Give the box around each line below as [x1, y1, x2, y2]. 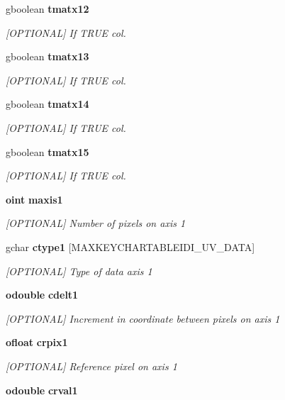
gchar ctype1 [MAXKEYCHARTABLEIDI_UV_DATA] [6, 239, 255, 254]
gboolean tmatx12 [6, 1, 89, 16]
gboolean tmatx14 [6, 96, 89, 111]
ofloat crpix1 [6, 335, 68, 350]
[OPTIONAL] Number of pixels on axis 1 [6, 216, 186, 230]
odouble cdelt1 [6, 287, 79, 302]
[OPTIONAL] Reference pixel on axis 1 [6, 358, 177, 373]
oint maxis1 [6, 191, 63, 206]
